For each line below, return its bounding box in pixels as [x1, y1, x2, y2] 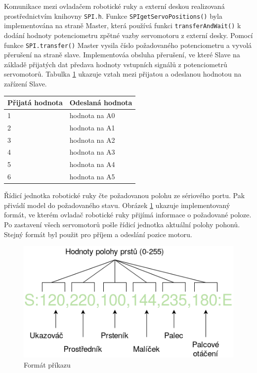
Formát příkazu [24, 360, 71, 370]
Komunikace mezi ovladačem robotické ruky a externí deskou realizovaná [4, 1, 225, 11]
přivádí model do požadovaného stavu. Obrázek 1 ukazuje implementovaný [4, 200, 230, 210]
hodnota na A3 [69, 147, 115, 157]
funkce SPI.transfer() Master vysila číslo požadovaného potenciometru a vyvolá [4, 40, 252, 50]
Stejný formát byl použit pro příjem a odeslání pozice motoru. [4, 229, 192, 239]
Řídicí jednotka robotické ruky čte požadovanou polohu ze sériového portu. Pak [4, 190, 245, 201]
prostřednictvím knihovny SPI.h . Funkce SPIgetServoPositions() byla [4, 10, 222, 21]
